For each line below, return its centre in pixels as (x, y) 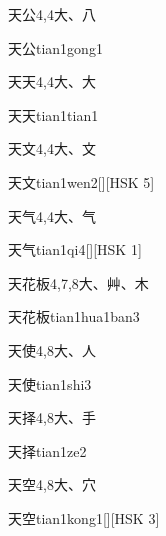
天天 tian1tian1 (53, 114)
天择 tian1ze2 (47, 450)
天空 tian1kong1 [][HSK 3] (84, 517)
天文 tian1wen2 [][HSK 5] (81, 181)
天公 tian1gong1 (55, 47)
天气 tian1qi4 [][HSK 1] (75, 249)
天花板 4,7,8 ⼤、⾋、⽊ (78, 282)
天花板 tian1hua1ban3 (74, 316)
